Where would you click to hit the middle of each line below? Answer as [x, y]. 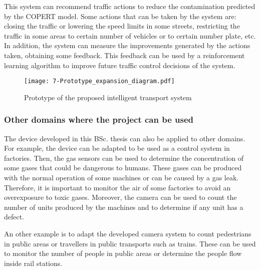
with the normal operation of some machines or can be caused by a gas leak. [121, 177]
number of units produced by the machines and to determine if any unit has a [124, 207]
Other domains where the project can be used [99, 119]
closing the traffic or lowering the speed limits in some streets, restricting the [122, 26]
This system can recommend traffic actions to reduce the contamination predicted [130, 6]
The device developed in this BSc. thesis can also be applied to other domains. [125, 138]
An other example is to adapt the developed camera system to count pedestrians [128, 233]
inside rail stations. [33, 263]
